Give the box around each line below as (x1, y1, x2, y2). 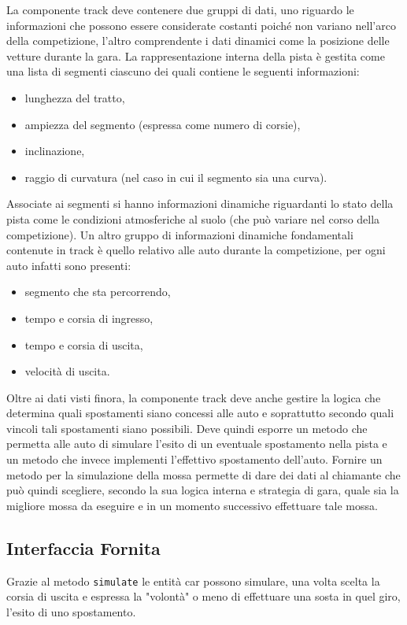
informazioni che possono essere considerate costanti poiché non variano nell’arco (6, 17, 396, 33)
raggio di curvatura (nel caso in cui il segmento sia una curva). (24, 168, 327, 185)
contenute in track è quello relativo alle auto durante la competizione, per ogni (6, 242, 386, 258)
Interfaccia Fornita (6, 535, 161, 560)
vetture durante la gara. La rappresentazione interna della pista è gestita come (6, 47, 385, 64)
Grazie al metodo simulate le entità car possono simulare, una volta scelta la (6, 572, 380, 589)
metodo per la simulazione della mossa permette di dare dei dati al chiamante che (6, 466, 401, 483)
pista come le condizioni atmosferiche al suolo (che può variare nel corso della (6, 210, 380, 227)
